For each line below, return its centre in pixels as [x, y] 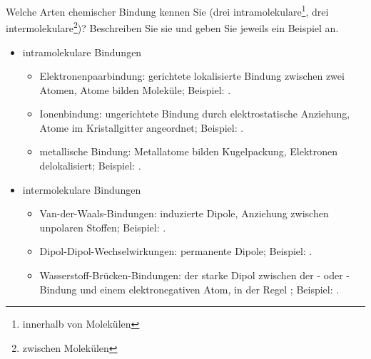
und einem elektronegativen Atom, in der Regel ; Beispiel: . [210, 289]
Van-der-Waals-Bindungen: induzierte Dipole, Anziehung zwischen [184, 213]
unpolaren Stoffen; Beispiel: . [103, 227]
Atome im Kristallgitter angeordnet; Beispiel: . [142, 127]
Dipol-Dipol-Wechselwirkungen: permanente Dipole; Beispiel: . [176, 251]
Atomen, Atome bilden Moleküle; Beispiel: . [135, 89]
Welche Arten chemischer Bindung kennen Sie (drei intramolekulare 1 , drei [167, 10]
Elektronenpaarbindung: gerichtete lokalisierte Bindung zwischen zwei [192, 76]
